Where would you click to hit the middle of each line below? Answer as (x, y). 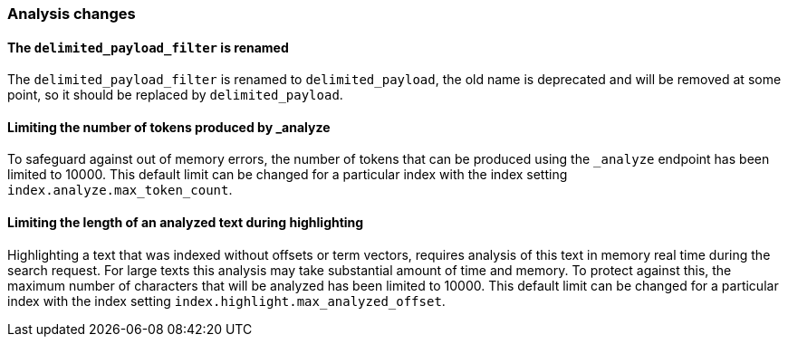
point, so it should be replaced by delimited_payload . (175, 95)
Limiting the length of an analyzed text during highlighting (186, 223)
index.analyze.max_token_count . (120, 190)
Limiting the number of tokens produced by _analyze (169, 127)
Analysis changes (72, 14)
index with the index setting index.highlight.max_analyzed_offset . (226, 301)
